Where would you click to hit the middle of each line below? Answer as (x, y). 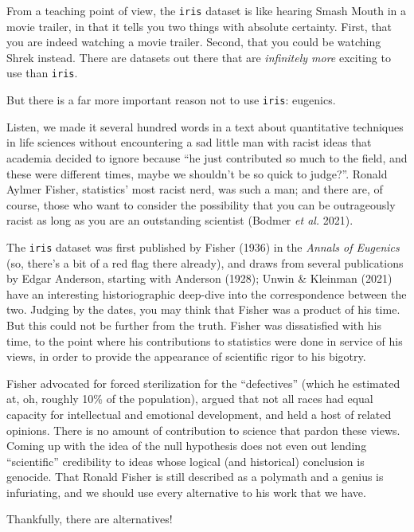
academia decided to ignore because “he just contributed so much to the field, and (207, 157)
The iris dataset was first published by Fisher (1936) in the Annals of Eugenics (203, 246)
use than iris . (42, 73)
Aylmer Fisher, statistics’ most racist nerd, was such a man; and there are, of (195, 189)
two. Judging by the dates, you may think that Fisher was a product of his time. (203, 309)
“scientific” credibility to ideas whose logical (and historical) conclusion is (186, 461)
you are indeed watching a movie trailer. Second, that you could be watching (194, 42)
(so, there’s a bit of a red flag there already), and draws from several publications (205, 262)
